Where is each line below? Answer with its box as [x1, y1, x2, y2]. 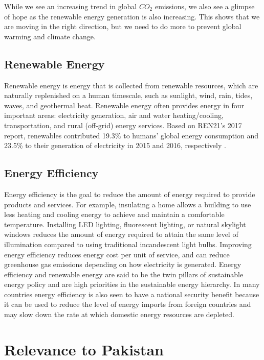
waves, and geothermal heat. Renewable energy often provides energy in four [4, 100, 245, 110]
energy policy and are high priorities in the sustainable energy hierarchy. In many [4, 279, 260, 290]
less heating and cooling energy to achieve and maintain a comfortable [4, 209, 225, 220]
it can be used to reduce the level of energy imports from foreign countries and [4, 299, 251, 309]
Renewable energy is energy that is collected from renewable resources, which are [4, 80, 258, 90]
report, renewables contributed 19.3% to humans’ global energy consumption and [4, 130, 259, 140]
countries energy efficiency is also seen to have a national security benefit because [4, 289, 259, 299]
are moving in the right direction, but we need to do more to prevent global [4, 21, 241, 32]
